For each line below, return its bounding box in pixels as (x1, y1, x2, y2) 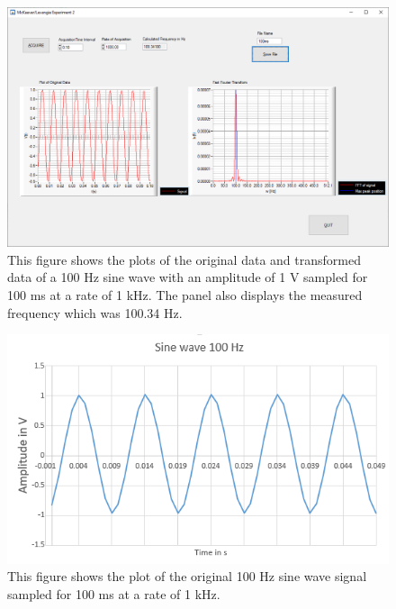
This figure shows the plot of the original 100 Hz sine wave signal (7, 567, 367, 586)
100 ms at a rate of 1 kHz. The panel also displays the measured (7, 286, 363, 304)
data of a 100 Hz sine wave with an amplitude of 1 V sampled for (7, 268, 368, 286)
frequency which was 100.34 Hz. (7, 303, 183, 322)
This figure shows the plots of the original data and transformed (7, 250, 361, 268)
